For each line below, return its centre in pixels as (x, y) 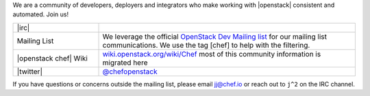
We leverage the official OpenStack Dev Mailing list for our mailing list (214, 36)
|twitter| (29, 71)
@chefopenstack (130, 71)
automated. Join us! (40, 14)
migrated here (125, 63)
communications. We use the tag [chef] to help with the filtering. (206, 45)
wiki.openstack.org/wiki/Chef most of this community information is (212, 54)
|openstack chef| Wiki (52, 58)
